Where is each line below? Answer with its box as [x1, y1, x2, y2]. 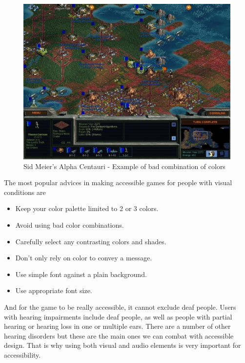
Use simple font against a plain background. [15, 269, 147, 279]
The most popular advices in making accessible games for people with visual [4, 177, 232, 188]
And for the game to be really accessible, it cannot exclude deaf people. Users [4, 301, 236, 312]
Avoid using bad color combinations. [15, 219, 124, 230]
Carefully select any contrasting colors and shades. [15, 236, 166, 246]
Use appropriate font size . [15, 285, 92, 296]
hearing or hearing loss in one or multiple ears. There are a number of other [4, 321, 231, 331]
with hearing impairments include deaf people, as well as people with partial [4, 311, 232, 321]
